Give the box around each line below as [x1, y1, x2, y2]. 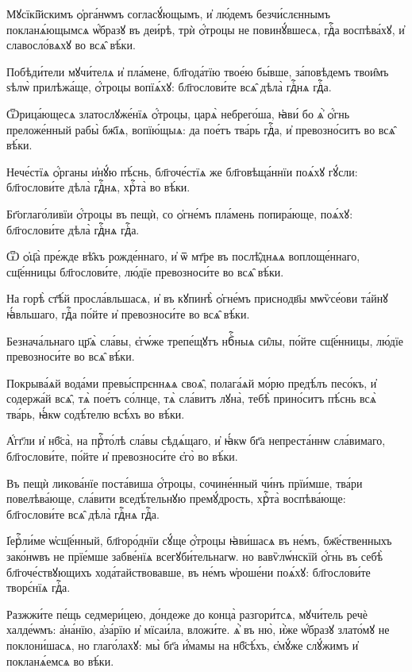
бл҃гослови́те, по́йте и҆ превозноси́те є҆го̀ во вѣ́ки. [6, 448, 238, 465]
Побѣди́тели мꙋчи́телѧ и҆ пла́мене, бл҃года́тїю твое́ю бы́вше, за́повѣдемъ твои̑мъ [6, 63, 389, 79]
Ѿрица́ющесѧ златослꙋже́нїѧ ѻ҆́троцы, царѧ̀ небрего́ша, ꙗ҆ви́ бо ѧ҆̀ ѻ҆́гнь [6, 105, 350, 122]
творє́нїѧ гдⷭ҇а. [6, 579, 71, 596]
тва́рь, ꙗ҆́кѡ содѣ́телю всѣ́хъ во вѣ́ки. [6, 405, 185, 422]
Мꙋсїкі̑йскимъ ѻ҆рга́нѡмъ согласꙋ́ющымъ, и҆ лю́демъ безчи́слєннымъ [6, 6, 330, 21]
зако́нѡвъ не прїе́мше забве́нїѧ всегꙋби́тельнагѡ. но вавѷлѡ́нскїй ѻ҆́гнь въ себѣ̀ [6, 548, 383, 565]
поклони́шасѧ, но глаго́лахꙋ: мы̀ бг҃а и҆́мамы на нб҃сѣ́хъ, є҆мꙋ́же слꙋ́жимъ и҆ [6, 637, 359, 653]
